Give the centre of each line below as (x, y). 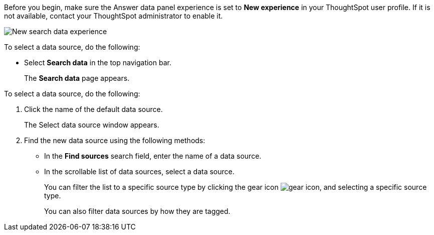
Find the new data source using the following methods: (115, 140)
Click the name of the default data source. (93, 109)
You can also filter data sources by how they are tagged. (137, 211)
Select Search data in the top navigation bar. (98, 63)
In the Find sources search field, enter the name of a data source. (153, 156)
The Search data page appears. (77, 78)
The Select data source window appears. (92, 125)
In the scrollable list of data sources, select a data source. (139, 171)
